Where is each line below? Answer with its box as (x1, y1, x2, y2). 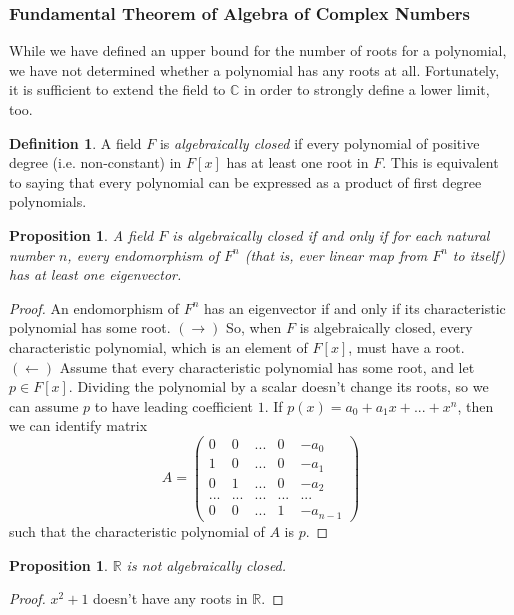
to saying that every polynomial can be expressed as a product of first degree (9, 171, 482, 192)
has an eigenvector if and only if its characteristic (204, 297, 506, 318)
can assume (9, 395, 79, 416)
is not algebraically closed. (126, 554, 287, 575)
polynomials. (9, 191, 87, 212)
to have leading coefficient (94, 395, 253, 416)
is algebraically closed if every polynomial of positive (159, 132, 480, 153)
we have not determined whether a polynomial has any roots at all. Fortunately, (9, 59, 500, 80)
